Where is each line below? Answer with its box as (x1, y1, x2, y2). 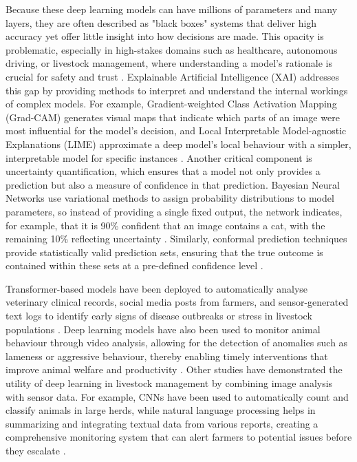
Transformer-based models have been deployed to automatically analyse (6, 281, 308, 295)
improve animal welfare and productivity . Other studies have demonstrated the (6, 362, 343, 377)
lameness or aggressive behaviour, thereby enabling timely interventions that (6, 348, 328, 363)
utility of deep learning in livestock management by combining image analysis (6, 376, 333, 390)
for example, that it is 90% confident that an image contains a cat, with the (6, 218, 325, 232)
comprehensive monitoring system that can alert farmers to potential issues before (6, 430, 352, 444)
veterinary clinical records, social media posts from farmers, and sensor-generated (6, 295, 349, 309)
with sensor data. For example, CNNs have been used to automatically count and (6, 389, 349, 403)
